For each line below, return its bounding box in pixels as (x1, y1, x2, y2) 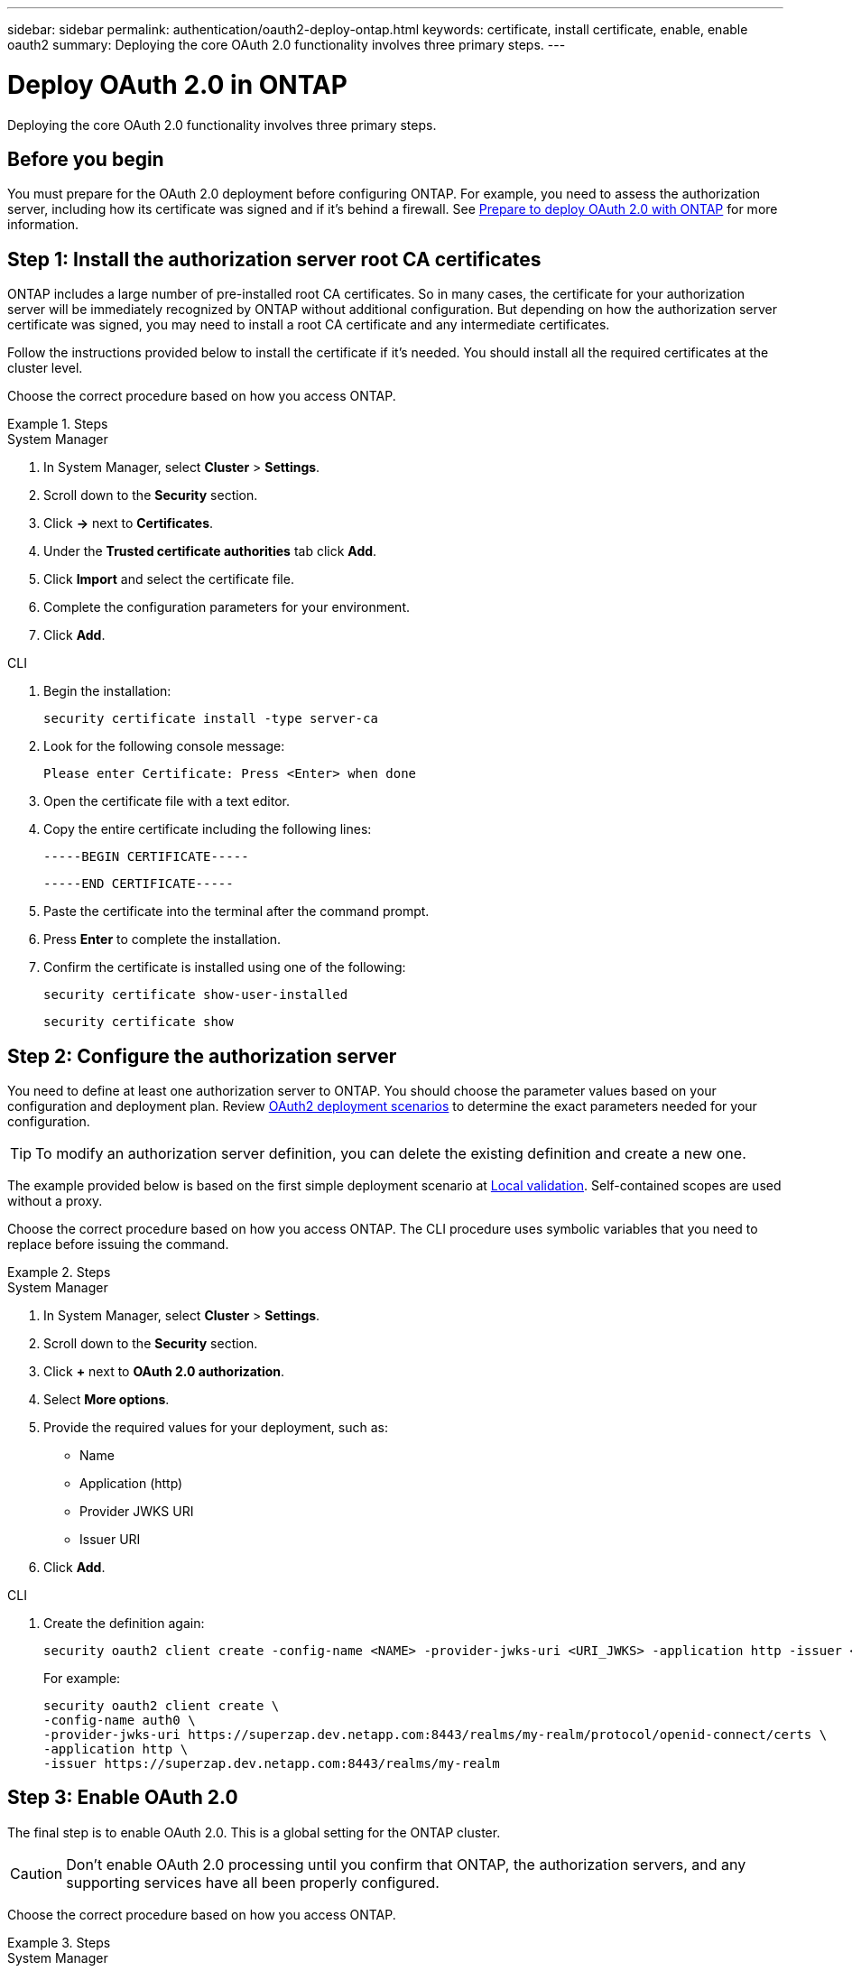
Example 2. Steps (7, 1264, 111, 1281)
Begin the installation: (43, 683, 171, 699)
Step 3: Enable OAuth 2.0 (7, 1786, 238, 1809)
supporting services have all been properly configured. (66, 1873, 440, 1892)
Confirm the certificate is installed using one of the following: (43, 959, 406, 976)
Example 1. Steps (7, 416, 108, 432)
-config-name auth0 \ (43, 1713, 196, 1728)
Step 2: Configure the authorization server (7, 1044, 397, 1068)
